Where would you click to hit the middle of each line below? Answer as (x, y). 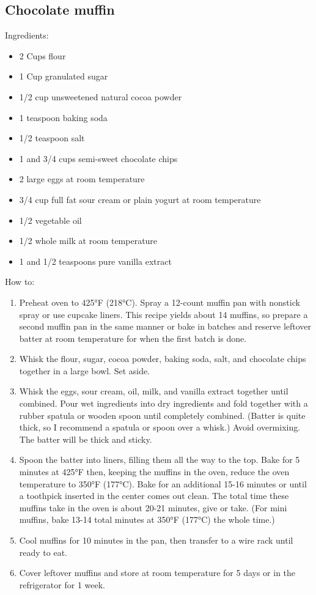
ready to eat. (43, 552)
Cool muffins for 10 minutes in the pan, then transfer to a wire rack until (156, 540)
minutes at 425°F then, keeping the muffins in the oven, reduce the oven (154, 472)
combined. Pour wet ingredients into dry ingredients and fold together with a (164, 403)
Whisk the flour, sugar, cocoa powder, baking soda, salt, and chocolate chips (163, 359)
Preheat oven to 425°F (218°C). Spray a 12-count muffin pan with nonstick (160, 302)
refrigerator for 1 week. (62, 584)
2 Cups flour (42, 55)
